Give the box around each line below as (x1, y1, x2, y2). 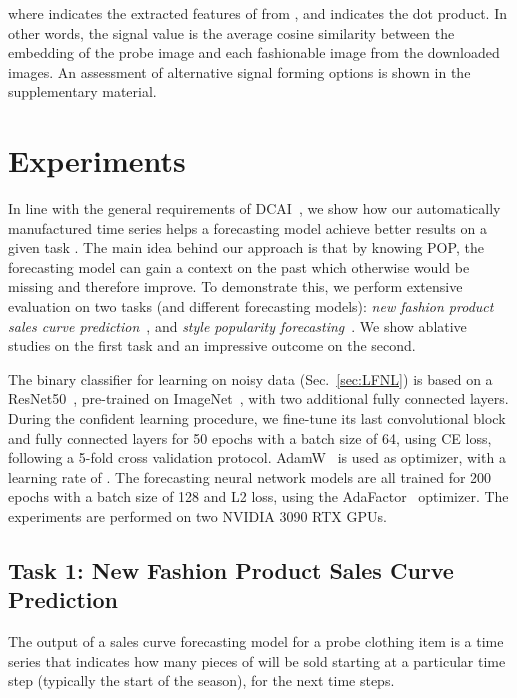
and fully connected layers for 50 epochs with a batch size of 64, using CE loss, (8, 427, 492, 448)
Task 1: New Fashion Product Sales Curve (8, 554, 454, 585)
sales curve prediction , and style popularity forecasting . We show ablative (8, 315, 467, 336)
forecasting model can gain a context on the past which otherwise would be (8, 256, 470, 277)
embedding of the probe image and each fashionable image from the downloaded (8, 42, 500, 63)
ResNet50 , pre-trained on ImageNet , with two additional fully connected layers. (8, 388, 509, 409)
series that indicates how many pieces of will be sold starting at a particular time (8, 650, 506, 671)
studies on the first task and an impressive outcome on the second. (8, 335, 416, 356)
